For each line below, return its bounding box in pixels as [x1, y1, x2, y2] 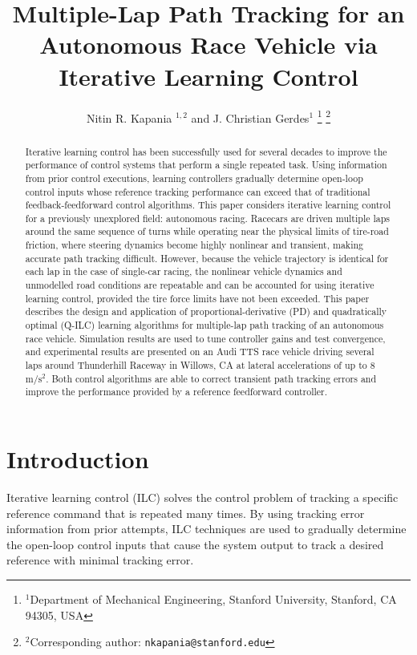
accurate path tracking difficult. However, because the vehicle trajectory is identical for [25, 251, 389, 265]
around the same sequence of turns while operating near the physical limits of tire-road [25, 224, 389, 238]
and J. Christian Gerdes [191, 109, 310, 126]
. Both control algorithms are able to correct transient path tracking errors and [46, 371, 377, 385]
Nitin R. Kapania [86, 109, 172, 126]
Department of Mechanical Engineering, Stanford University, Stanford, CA [30, 590, 397, 607]
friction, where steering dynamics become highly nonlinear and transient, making [25, 238, 363, 252]
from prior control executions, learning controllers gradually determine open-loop [25, 171, 363, 184]
